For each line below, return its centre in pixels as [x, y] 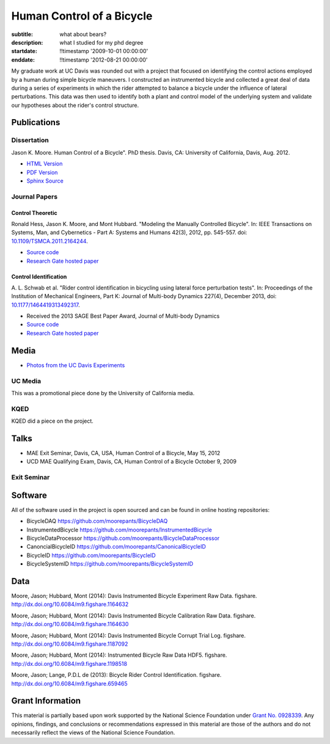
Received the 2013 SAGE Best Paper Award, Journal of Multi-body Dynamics [123, 316]
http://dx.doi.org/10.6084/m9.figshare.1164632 [70, 604]
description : [27, 42]
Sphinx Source [45, 181]
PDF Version [42, 172]
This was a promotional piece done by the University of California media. [103, 393]
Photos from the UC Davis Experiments [76, 365]
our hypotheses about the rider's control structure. [75, 105]
